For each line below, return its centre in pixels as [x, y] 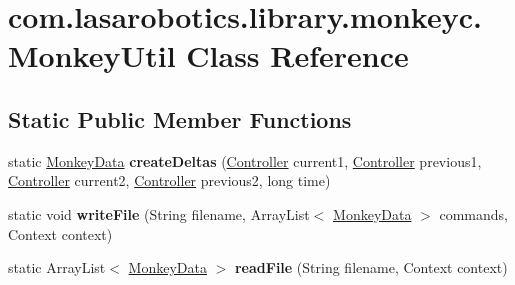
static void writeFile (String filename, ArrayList [159, 213]
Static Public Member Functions [180, 118]
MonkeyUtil [92, 55]
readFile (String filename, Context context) [371, 267]
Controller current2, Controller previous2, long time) [169, 180]
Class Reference [297, 55]
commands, [473, 213]
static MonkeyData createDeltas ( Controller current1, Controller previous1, [245, 160]
